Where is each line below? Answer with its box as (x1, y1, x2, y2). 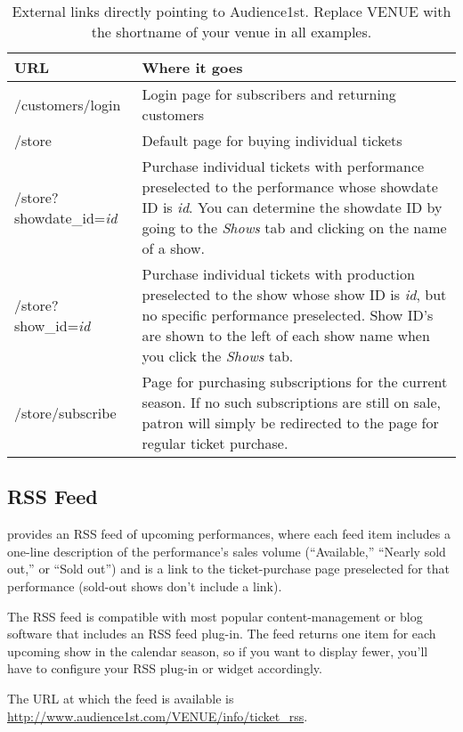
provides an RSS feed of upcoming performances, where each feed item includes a (7, 525, 451, 543)
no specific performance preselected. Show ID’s (142, 305, 434, 325)
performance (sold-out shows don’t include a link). (7, 576, 282, 595)
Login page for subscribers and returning (142, 84, 396, 104)
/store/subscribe (14, 402, 117, 423)
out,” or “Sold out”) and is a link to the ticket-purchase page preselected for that (7, 559, 450, 578)
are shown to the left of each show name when (142, 325, 430, 346)
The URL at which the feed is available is (7, 688, 234, 707)
